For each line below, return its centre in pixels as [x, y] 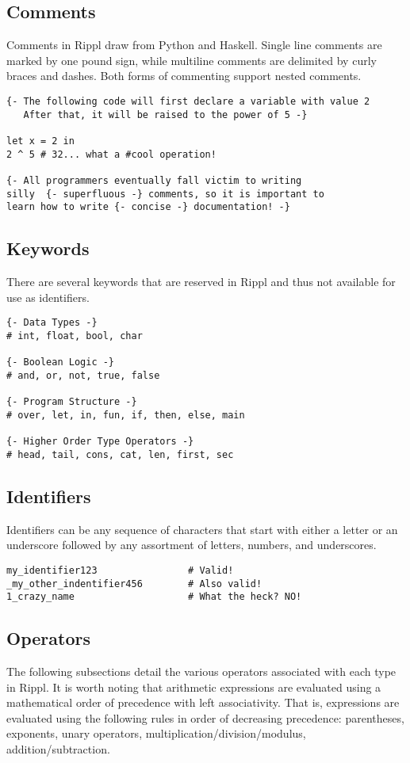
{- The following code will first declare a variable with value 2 [188, 101]
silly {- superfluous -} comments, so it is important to [165, 194]
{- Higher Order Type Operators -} [100, 442]
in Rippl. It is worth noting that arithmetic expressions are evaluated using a [194, 687]
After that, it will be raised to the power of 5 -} [165, 114]
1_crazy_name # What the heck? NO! [154, 597]
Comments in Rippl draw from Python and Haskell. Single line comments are [194, 45]
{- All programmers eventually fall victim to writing [154, 180]
